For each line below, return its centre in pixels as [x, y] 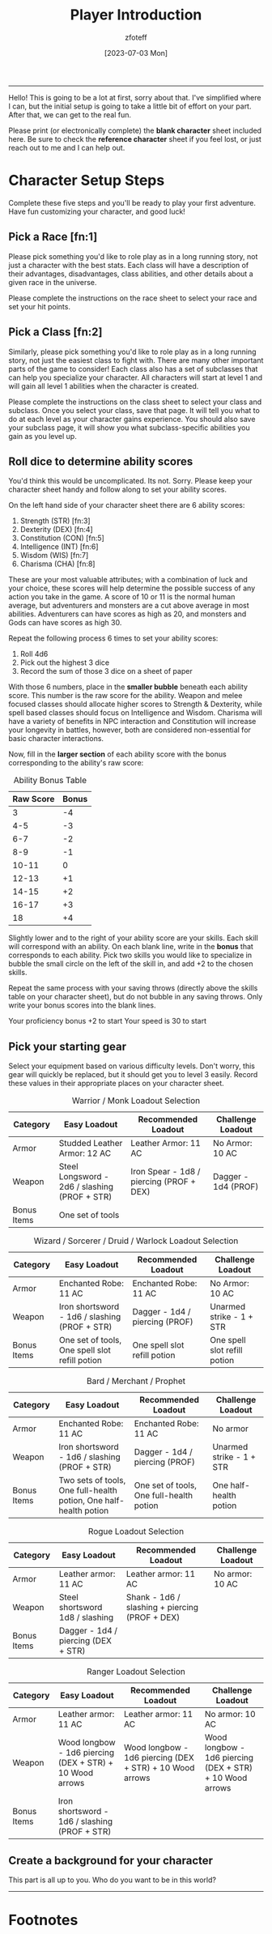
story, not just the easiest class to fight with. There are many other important [136, 360]
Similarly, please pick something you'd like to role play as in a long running [132, 351]
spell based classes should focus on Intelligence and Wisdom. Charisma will [136, 713]
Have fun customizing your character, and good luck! [97, 211]
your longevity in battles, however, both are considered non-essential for [130, 730]
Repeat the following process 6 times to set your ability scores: [113, 638]
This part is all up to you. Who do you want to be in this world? [113, 1880]
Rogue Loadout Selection [136, 1531]
